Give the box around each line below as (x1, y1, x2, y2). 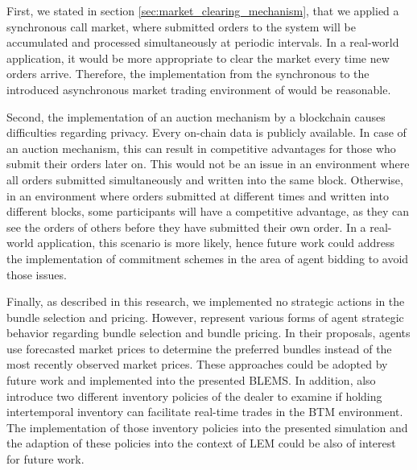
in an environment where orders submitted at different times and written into (6, 187, 389, 204)
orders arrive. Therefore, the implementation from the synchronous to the (6, 65, 370, 82)
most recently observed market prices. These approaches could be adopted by (6, 356, 388, 373)
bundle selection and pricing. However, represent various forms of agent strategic (6, 308, 404, 325)
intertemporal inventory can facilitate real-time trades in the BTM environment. (6, 403, 403, 420)
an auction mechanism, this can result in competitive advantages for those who (6, 139, 396, 156)
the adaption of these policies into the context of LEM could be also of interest (6, 435, 396, 451)
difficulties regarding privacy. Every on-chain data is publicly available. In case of (6, 124, 407, 141)
